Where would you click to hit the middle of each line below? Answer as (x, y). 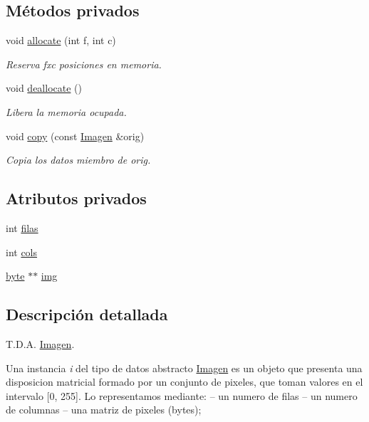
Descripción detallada (87, 314)
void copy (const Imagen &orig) (75, 136)
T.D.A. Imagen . (40, 343)
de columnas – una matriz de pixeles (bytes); (104, 410)
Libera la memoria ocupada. (66, 111)
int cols (22, 252)
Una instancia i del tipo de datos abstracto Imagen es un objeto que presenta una (184, 368)
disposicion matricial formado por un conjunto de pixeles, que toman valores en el (184, 382)
